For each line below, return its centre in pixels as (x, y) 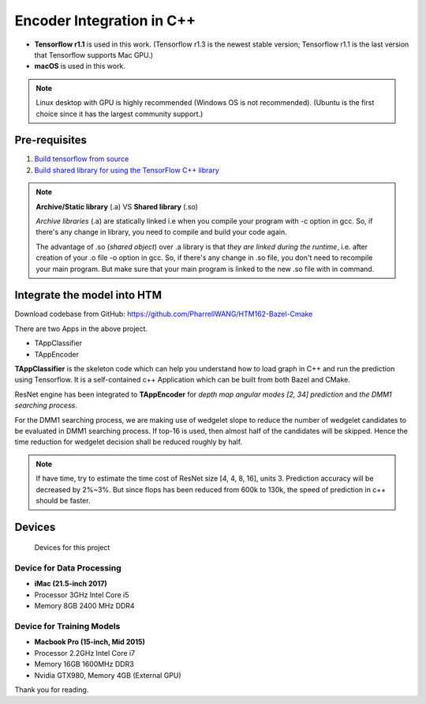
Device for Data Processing (68, 568)
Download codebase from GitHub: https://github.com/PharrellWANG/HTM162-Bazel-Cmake (164, 314)
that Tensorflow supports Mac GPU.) (94, 55)
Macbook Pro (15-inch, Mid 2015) (90, 642)
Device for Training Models (67, 626)
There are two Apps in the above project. (81, 329)
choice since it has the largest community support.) (120, 114)
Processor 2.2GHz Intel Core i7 (85, 653)
